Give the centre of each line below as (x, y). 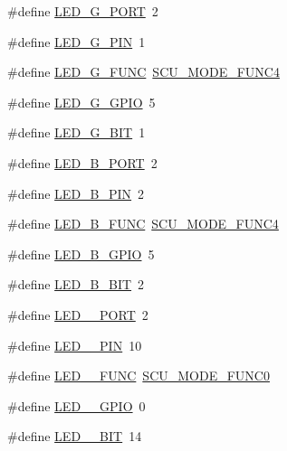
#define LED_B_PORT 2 (82, 162)
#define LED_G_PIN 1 (77, 41)
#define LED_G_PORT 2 (83, 11)
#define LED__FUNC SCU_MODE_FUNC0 (139, 376)
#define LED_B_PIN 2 (76, 193)
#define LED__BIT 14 (75, 436)
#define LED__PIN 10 (75, 345)
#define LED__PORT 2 (78, 314)
